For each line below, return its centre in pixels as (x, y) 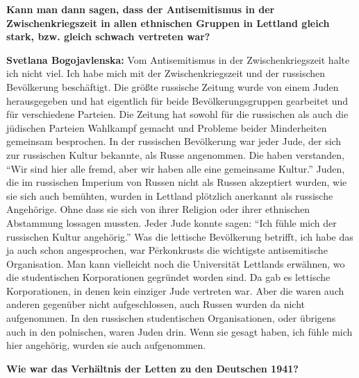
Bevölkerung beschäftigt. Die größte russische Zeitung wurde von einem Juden (173, 86)
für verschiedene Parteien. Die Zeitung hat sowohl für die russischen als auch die (177, 114)
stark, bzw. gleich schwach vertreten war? (108, 36)
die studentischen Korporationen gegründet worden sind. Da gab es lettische (168, 277)
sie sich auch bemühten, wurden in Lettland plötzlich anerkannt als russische (170, 195)
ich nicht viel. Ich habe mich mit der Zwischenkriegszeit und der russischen (166, 73)
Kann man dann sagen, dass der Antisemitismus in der (141, 9)
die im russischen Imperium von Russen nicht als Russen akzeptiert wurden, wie (177, 182)
